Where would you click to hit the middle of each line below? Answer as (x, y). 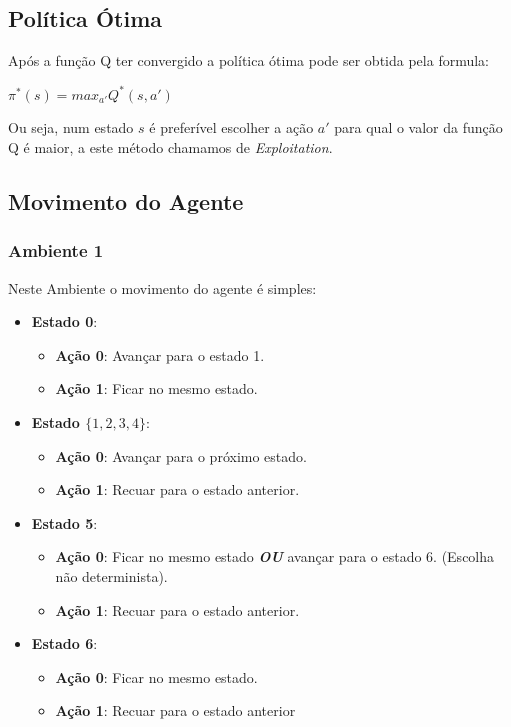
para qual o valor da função (418, 127)
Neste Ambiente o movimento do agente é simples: (162, 287)
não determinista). (111, 575)
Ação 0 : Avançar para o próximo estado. (181, 455)
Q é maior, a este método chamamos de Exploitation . (170, 146)
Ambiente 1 (56, 250)
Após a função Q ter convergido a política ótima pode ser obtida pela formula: (248, 60)
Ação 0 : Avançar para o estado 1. (160, 354)
